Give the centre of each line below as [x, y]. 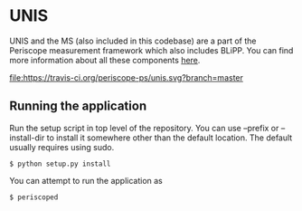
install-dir [27, 138]
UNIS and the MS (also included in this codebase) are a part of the [133, 41]
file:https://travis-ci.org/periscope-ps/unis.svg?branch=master [127, 77]
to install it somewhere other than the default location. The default [170, 138]
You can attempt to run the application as [86, 180]
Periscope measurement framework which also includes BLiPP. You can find [151, 50]
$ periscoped [34, 197]
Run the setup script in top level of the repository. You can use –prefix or [144, 128]
